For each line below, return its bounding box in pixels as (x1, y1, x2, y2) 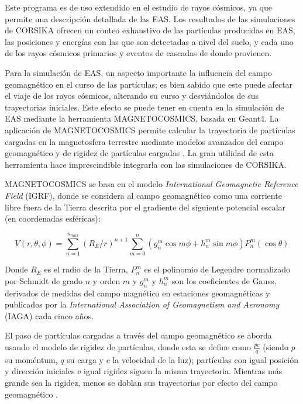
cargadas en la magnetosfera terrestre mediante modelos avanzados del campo (5, 135, 284, 147)
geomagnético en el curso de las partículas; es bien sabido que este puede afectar (5, 78, 293, 90)
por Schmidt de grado (5, 274, 83, 286)
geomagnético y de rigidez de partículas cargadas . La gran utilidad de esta (5, 147, 274, 159)
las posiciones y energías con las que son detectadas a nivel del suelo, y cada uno (5, 35, 294, 47)
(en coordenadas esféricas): (5, 212, 101, 225)
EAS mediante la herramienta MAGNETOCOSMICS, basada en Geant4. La (5, 112, 279, 125)
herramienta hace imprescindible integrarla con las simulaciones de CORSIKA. (5, 158, 287, 170)
